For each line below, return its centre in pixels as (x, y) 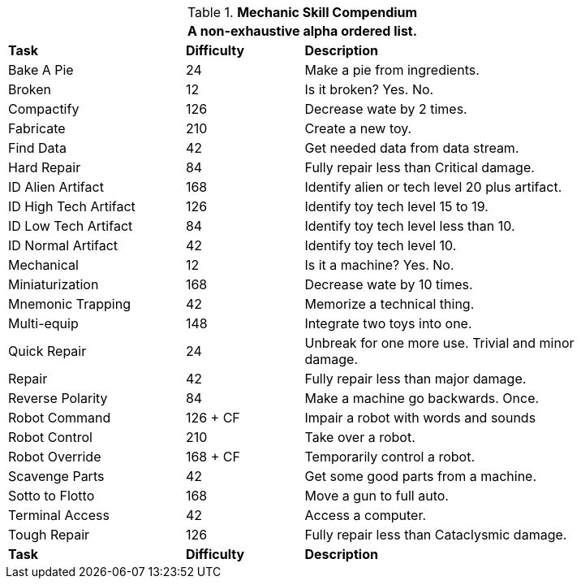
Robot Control (50, 437)
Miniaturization (54, 284)
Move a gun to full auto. (377, 496)
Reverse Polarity (58, 398)
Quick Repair (47, 351)
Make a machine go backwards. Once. (422, 398)
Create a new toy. (358, 128)
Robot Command (60, 418)
